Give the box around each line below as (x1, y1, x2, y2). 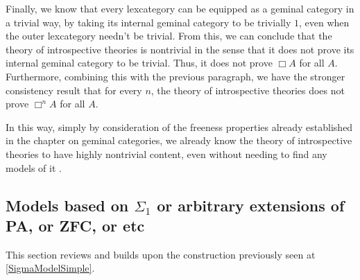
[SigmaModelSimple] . (6, 261, 95, 275)
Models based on (6, 194, 129, 216)
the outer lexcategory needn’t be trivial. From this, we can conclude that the (6, 28, 332, 43)
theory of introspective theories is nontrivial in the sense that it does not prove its (6, 42, 354, 56)
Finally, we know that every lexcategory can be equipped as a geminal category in (6, 1, 354, 15)
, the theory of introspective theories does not (151, 82, 345, 97)
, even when (298, 15, 350, 29)
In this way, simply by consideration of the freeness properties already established (6, 119, 353, 134)
